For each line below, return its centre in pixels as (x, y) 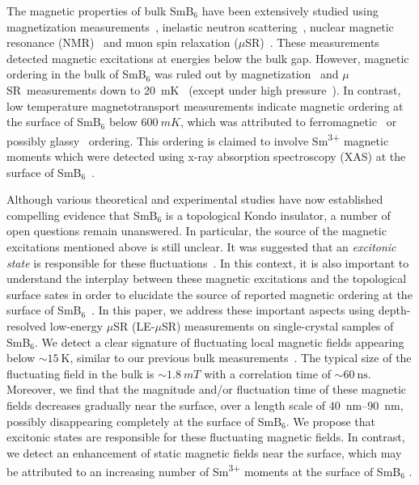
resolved (27, 325)
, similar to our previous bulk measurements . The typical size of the (241, 358)
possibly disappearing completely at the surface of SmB (144, 421)
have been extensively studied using (290, 11)
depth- (394, 310)
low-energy (76, 325)
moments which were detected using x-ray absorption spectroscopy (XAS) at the (206, 156)
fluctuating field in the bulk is (80, 373)
